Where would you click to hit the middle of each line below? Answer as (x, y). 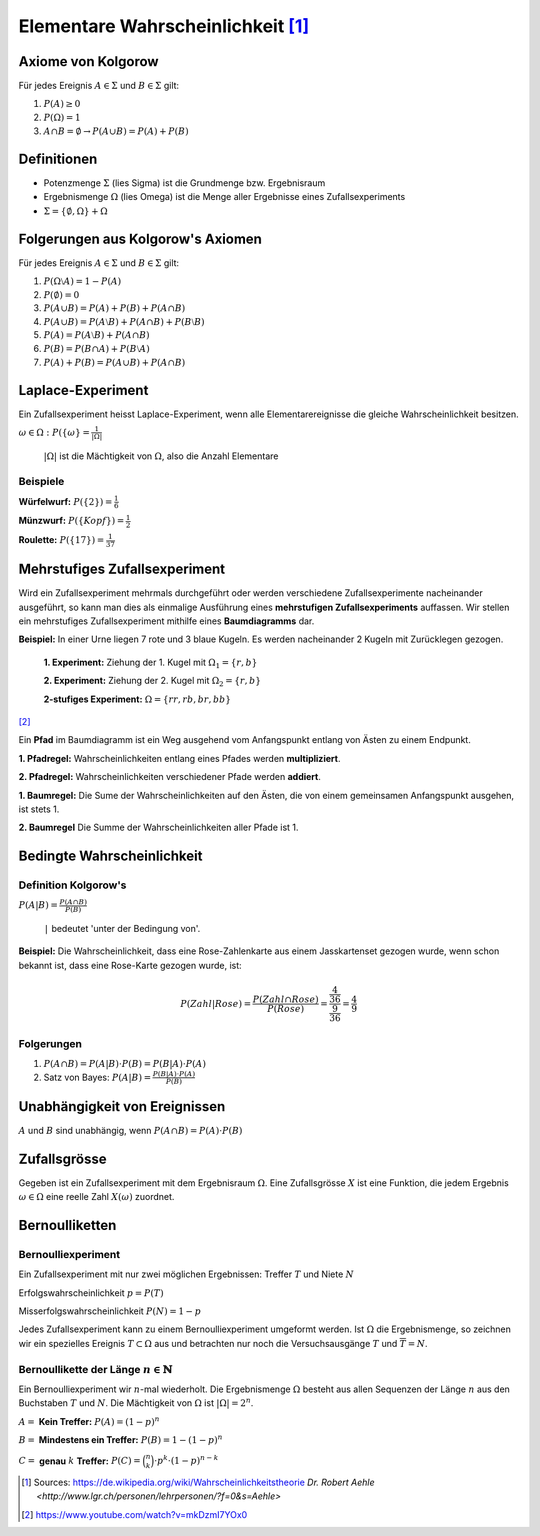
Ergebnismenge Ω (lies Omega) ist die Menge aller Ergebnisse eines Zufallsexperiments (224, 197)
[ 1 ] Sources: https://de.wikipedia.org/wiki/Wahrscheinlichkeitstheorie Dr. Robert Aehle (198, 1482)
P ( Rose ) (285, 1008)
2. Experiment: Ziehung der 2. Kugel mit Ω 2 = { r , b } (152, 682)
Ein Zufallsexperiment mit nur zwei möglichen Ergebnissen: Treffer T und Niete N (186, 1274)
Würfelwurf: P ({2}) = (65, 501)
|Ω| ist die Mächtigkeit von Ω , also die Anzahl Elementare (161, 456)
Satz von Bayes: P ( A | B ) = (97, 1077)
